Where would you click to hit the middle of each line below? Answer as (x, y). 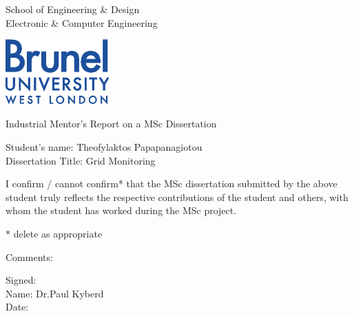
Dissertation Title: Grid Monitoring (81, 160)
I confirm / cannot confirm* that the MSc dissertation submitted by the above (171, 183)
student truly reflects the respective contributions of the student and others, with (177, 197)
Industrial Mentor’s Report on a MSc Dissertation (111, 124)
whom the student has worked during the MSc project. (121, 210)
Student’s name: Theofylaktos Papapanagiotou (104, 146)
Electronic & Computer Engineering (82, 22)
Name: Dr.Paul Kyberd (55, 293)
